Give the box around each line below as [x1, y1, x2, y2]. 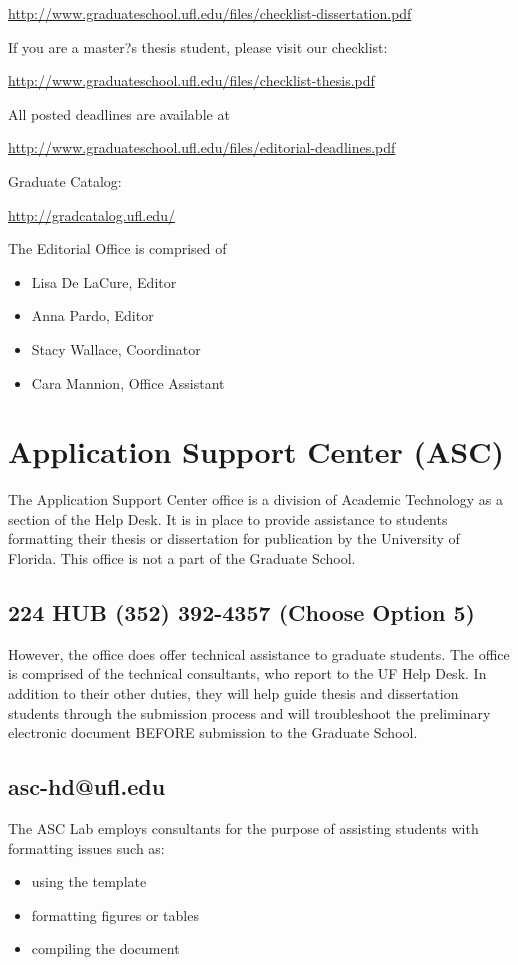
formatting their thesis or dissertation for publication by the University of [8, 528, 460, 549]
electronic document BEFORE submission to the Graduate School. [8, 722, 418, 743]
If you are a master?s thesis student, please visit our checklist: [8, 36, 388, 57]
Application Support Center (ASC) [8, 431, 504, 472]
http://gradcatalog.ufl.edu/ [8, 204, 175, 225]
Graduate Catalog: [8, 170, 122, 191]
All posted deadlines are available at [8, 103, 230, 124]
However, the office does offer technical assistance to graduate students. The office [8, 643, 510, 664]
